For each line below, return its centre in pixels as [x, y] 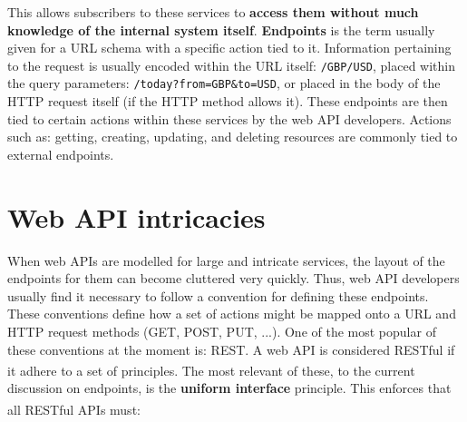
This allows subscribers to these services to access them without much [213, 12]
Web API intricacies [136, 216]
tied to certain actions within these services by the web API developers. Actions [229, 118]
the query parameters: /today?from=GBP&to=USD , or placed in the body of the [224, 83]
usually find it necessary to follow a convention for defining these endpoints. [218, 295]
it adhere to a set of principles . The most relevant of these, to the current [211, 370]
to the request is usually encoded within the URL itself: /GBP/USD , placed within [231, 65]
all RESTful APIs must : [74, 409]
